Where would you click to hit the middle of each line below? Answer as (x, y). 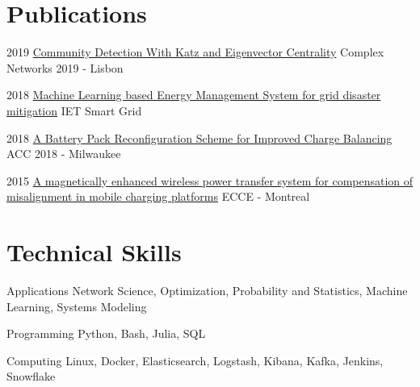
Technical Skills (94, 252)
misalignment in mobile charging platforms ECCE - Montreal (158, 196)
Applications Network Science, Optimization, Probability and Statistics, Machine (207, 290)
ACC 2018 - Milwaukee (64, 154)
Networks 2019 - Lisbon (65, 67)
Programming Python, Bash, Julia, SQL (106, 333)
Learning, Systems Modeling (77, 306)
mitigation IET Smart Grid (74, 110)
